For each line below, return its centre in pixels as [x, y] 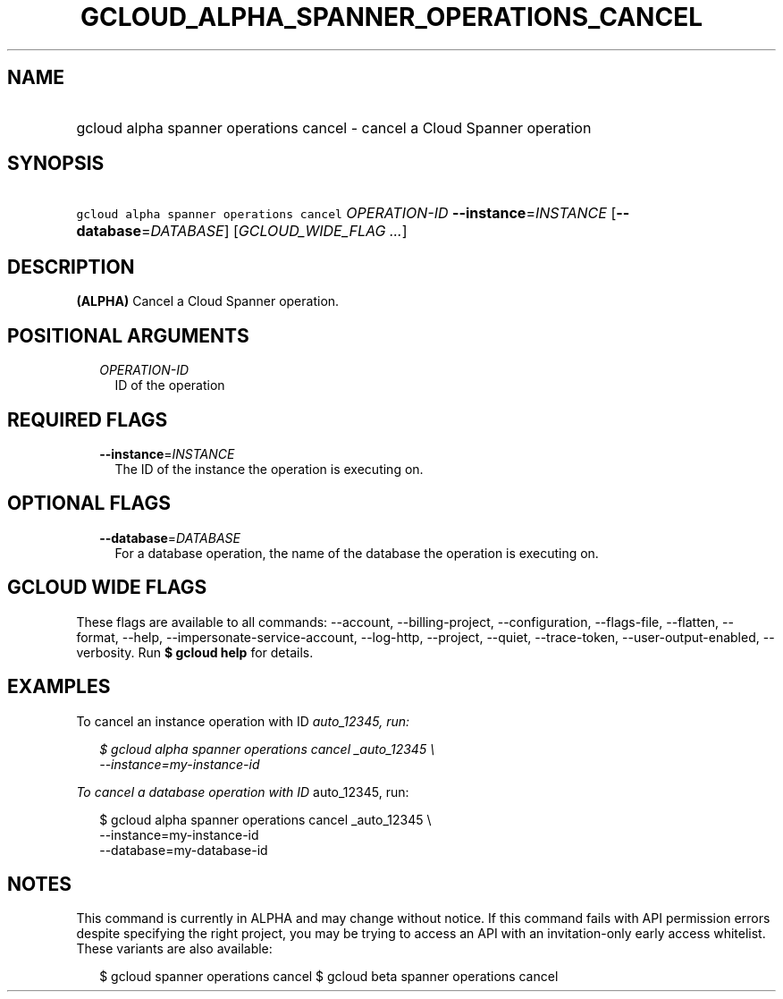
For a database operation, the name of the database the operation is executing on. [357, 553]
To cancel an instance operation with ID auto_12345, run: [243, 721]
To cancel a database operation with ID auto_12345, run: [243, 792]
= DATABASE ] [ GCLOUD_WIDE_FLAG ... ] [274, 231]
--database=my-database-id [184, 850]
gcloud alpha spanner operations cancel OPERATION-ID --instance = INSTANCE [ [346, 213]
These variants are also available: [174, 949]
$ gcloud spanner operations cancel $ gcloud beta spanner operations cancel [329, 977]
